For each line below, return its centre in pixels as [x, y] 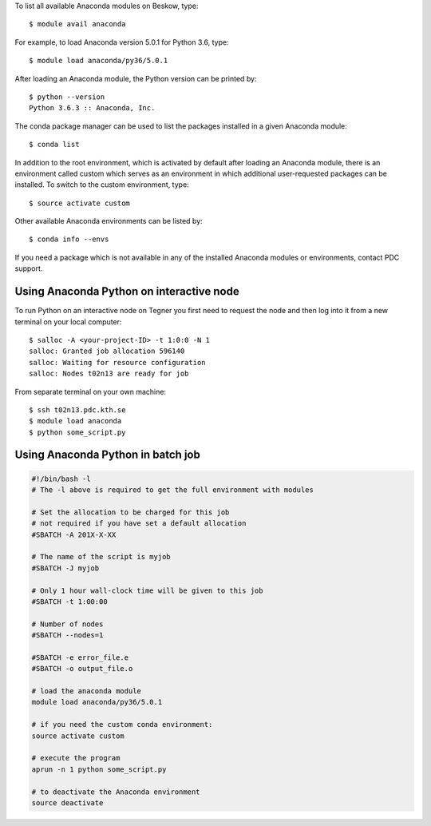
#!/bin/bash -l [61, 479]
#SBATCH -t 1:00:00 [69, 602]
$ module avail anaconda [77, 24]
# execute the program [76, 758]
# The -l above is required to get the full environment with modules [173, 490]
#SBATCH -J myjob [65, 568]
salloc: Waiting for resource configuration [118, 362]
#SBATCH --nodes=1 [67, 635]
